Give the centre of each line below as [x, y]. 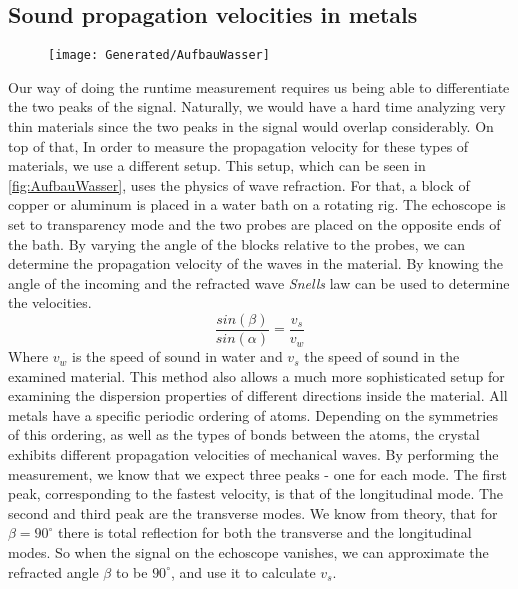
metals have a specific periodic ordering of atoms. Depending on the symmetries [253, 414]
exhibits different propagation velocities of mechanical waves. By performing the [253, 454]
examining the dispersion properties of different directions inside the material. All [258, 395]
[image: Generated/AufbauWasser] [159, 55]
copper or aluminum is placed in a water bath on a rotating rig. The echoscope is [257, 204]
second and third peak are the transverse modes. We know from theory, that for [253, 512]
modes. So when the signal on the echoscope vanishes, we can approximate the [248, 551]
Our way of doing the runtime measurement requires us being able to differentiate [259, 86]
